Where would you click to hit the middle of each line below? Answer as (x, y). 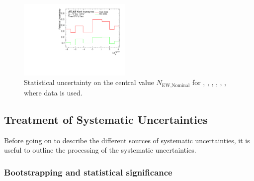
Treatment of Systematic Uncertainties (106, 119)
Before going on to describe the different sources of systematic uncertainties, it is (127, 140)
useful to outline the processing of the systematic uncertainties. (100, 150)
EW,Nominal (176, 85)
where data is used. (53, 92)
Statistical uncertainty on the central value (89, 82)
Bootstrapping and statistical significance (88, 172)
